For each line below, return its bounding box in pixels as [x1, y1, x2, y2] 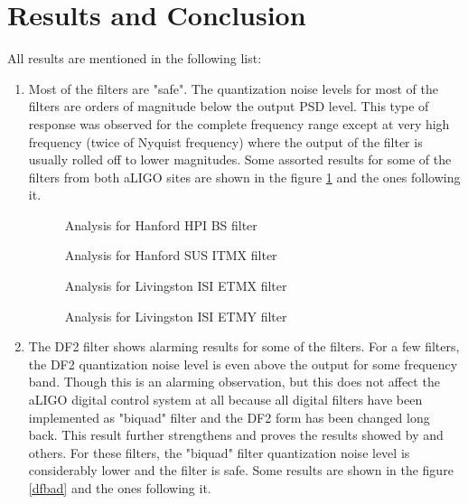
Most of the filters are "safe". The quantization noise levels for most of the [28, 79, 438, 98]
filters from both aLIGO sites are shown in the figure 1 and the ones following [28, 167, 461, 186]
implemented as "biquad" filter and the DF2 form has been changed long [28, 407, 430, 426]
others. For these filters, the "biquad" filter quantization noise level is [28, 443, 410, 462]
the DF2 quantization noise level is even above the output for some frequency [28, 354, 458, 373]
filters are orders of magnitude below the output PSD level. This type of [28, 97, 429, 116]
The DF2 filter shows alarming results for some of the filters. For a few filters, [28, 337, 460, 356]
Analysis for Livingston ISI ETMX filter [64, 276, 287, 295]
